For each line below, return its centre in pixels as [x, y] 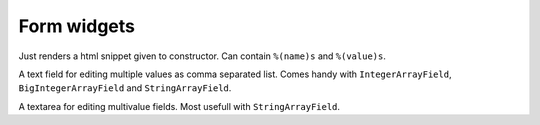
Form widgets [76, 26]
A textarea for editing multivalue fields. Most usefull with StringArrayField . [179, 106]
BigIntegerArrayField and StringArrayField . [125, 88]
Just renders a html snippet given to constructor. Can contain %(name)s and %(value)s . [202, 56]
